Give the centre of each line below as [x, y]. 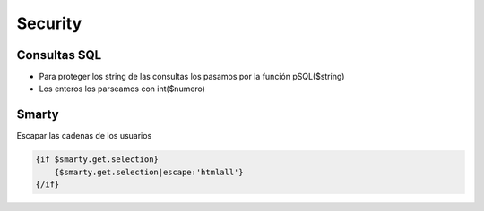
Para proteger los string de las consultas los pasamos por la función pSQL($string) [192, 77]
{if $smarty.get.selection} [97, 160]
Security [49, 23]
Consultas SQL [59, 55]
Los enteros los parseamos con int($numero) [122, 89]
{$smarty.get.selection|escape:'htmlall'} [149, 172]
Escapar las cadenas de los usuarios [84, 136]
